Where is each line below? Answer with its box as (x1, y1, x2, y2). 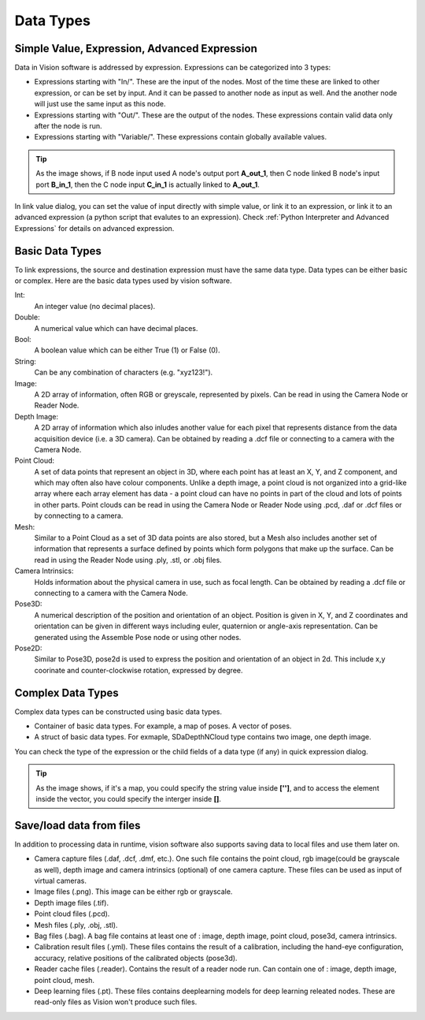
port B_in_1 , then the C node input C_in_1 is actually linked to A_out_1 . (35, 180, 260, 189)
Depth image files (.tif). (34, 898, 109, 907)
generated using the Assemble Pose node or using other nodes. (34, 632, 242, 642)
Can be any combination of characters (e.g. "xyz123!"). (34, 367, 213, 378)
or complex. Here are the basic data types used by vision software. (14, 276, 232, 285)
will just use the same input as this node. (34, 99, 166, 109)
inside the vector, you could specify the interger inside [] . (35, 794, 222, 803)
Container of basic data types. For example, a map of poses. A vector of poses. (34, 721, 292, 731)
